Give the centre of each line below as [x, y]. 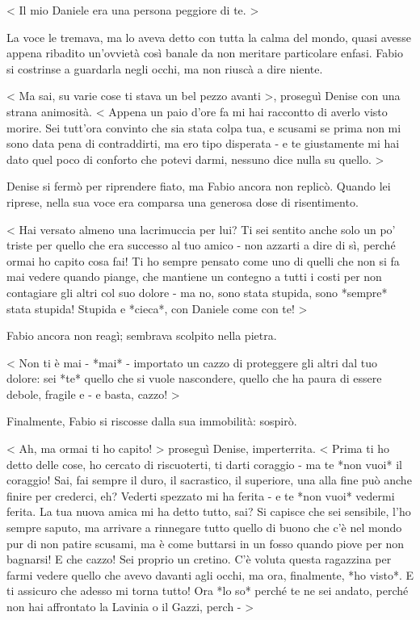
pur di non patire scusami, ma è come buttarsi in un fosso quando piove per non [206, 543]
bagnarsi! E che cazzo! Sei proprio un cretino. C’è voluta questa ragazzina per [199, 559]
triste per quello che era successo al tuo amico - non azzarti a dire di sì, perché [201, 245]
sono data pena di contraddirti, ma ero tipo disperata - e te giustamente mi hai [203, 143]
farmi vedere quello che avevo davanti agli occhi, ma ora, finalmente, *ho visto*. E [210, 574]
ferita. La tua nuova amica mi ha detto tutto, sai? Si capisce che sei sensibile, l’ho [209, 511]
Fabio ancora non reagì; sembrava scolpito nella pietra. [142, 335]
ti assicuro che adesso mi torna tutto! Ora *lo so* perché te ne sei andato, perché [208, 591]
